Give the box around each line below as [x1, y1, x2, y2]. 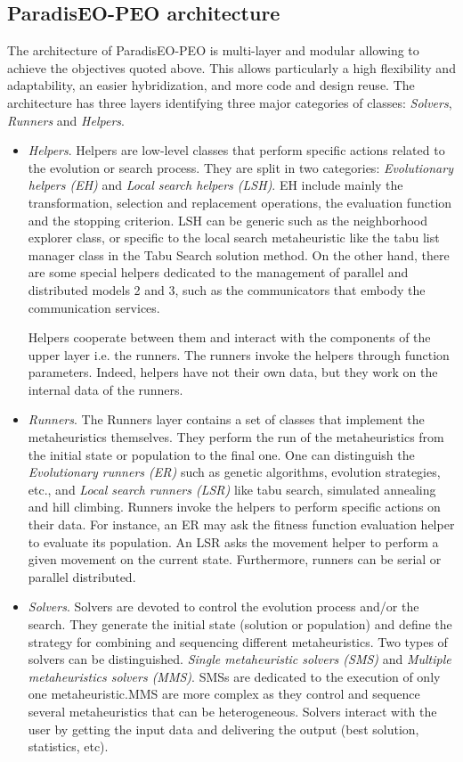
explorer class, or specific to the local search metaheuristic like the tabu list [28, 228, 440, 247]
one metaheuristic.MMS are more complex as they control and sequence [28, 684, 420, 703]
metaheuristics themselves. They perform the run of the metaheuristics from [28, 428, 444, 447]
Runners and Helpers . [7, 111, 125, 129]
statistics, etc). [28, 737, 109, 756]
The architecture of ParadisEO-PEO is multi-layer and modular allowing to [7, 41, 419, 60]
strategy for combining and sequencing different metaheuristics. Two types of [28, 632, 448, 651]
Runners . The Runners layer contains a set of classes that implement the [28, 410, 425, 429]
